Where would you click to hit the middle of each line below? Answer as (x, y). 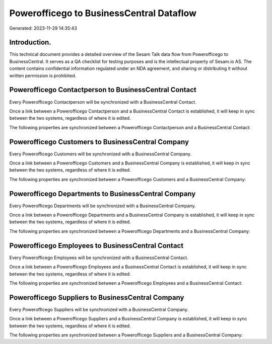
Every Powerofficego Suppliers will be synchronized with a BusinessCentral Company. (99, 309)
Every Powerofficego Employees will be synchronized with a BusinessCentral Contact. (99, 257)
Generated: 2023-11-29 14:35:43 (43, 28)
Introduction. (30, 42)
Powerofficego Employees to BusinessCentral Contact (96, 246)
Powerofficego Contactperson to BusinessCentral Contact (103, 90)
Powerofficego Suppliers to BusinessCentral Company (97, 297)
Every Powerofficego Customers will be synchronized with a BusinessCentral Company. (100, 154)
